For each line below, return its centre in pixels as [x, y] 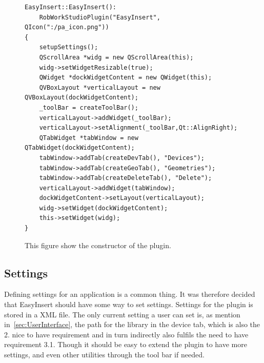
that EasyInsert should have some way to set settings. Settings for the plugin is [129, 304]
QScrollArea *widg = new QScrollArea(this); [116, 57]
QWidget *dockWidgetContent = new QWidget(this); [126, 78]
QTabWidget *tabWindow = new [89, 138]
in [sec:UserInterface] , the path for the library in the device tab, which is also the [132, 324]
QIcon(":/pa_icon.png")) [67, 27]
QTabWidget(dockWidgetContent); [80, 148]
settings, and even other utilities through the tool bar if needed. [104, 355]
